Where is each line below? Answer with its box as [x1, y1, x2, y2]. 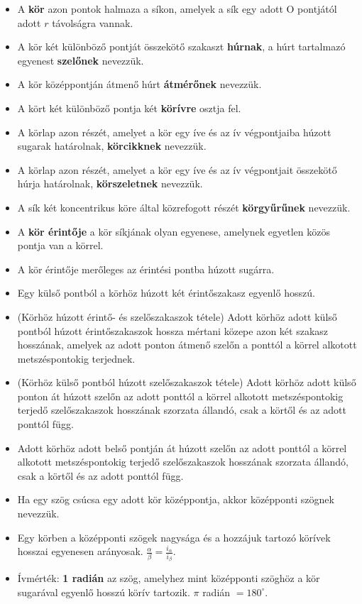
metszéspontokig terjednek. [17, 351, 136, 366]
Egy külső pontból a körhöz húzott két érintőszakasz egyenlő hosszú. [17, 285, 315, 300]
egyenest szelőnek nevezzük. [17, 53, 144, 67]
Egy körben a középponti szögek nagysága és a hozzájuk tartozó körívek [17, 529, 331, 544]
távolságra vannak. [52, 15, 133, 30]
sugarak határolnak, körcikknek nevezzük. [17, 138, 207, 153]
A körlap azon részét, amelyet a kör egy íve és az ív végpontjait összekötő [17, 162, 337, 177]
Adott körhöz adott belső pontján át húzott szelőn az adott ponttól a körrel [17, 440, 347, 455]
